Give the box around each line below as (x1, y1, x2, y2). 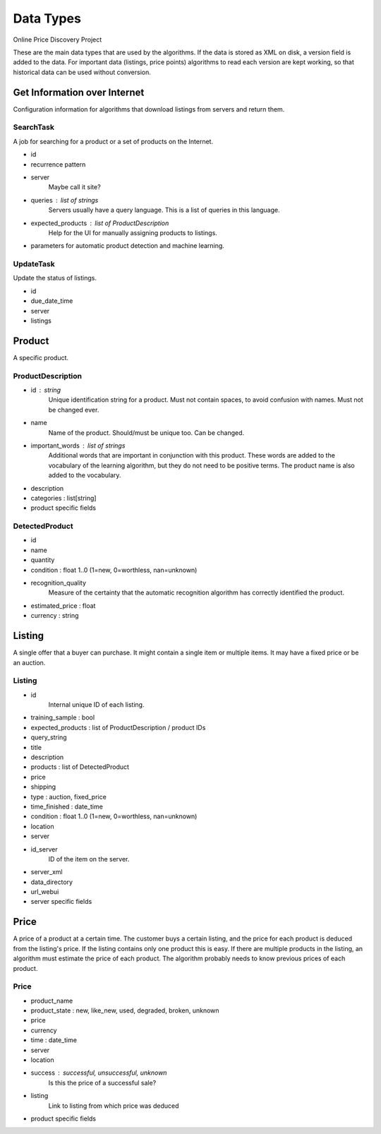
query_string (30, 733, 67, 741)
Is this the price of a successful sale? (48, 1078, 157, 1087)
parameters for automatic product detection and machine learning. (30, 241, 225, 250)
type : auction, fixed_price (30, 792, 107, 801)
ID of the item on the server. (48, 854, 130, 863)
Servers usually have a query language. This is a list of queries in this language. (48, 205, 280, 215)
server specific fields (30, 897, 92, 906)
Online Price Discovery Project (13, 35, 102, 44)
